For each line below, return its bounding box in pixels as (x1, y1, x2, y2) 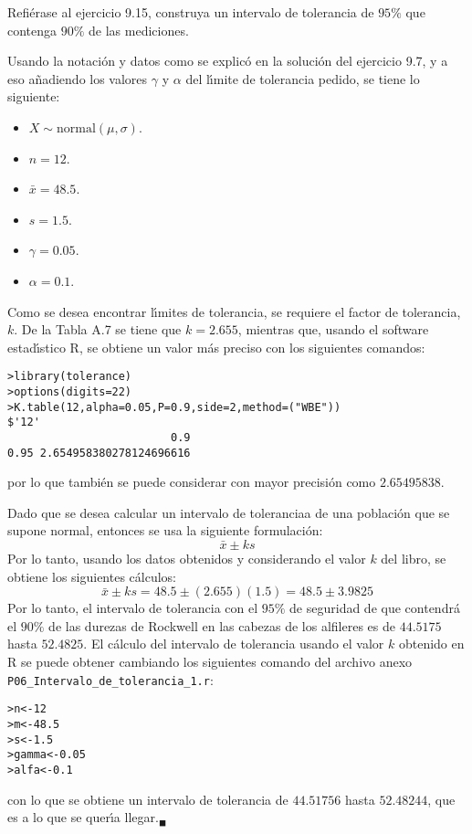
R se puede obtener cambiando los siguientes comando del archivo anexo (7, 652, 413, 670)
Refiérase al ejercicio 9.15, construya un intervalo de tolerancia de (7, 3, 374, 21)
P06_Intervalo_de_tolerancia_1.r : (7, 670, 214, 689)
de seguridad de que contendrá (289, 598, 460, 618)
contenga (7, 20, 58, 39)
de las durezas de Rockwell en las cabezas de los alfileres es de (48, 616, 395, 635)
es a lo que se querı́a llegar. (7, 808, 159, 827)
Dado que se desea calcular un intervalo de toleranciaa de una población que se (7, 502, 450, 522)
